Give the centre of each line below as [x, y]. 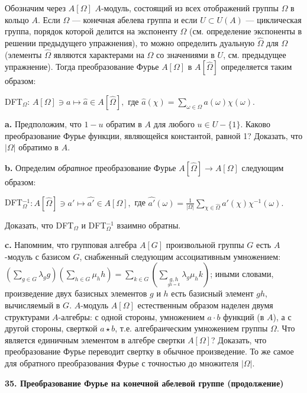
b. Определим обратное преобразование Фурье [91, 167]
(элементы [23, 54]
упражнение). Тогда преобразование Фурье [82, 67]
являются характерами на [99, 54]
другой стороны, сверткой [51, 328]
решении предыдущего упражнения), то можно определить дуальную [130, 43]
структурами [27, 316]
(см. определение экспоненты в [246, 31]
